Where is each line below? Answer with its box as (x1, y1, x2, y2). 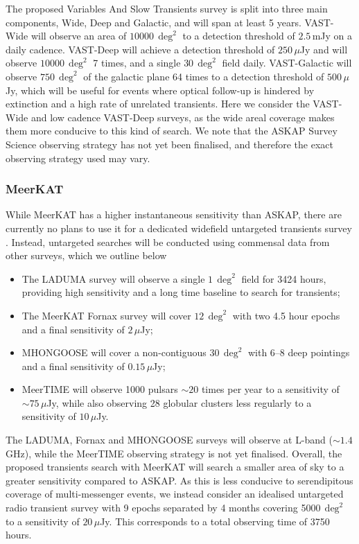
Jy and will (299, 42, 348, 56)
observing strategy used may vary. (6, 150, 150, 165)
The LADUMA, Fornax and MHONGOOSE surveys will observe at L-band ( (6, 432, 333, 447)
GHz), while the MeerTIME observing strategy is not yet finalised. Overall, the (6, 446, 342, 460)
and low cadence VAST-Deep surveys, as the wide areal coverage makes (30, 109, 335, 124)
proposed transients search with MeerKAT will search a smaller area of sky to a (6, 459, 344, 474)
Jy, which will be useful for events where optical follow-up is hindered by (6, 82, 315, 97)
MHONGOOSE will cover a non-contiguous (21, 345, 207, 360)
